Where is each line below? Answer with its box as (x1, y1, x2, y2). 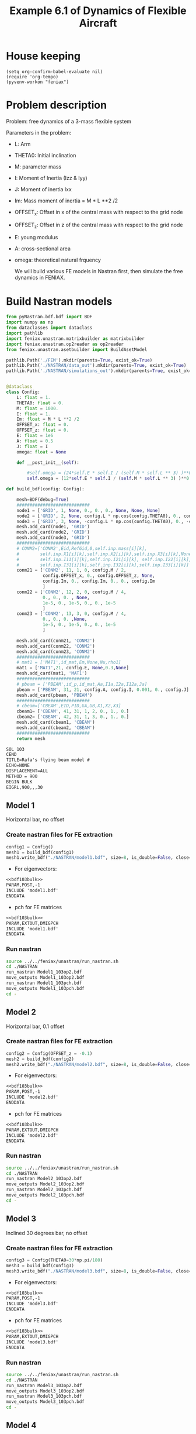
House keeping (6, 50, 80, 63)
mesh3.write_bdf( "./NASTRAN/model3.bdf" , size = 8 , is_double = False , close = (6, 1268, 192, 1274)
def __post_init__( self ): (16, 459, 80, 466)
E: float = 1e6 (16, 433, 54, 439)
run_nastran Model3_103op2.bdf (6, 1383, 82, 1388)
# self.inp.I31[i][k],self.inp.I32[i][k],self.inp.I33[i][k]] (16, 562, 190, 568)
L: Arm (14, 140, 31, 147)
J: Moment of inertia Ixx (14, 185, 72, 192)
